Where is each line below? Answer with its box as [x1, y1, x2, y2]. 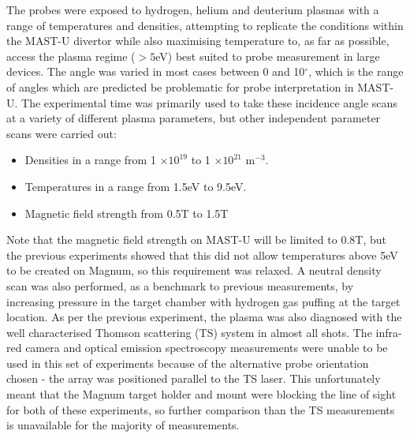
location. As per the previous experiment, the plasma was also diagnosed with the [6, 309, 402, 325]
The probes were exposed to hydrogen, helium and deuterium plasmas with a [6, 2, 379, 17]
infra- [375, 324, 402, 340]
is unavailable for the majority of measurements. [6, 417, 240, 433]
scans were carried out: [6, 125, 117, 141]
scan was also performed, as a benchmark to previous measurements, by [6, 277, 354, 294]
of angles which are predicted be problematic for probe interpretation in [6, 78, 354, 95]
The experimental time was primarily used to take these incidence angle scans [21, 94, 397, 110]
